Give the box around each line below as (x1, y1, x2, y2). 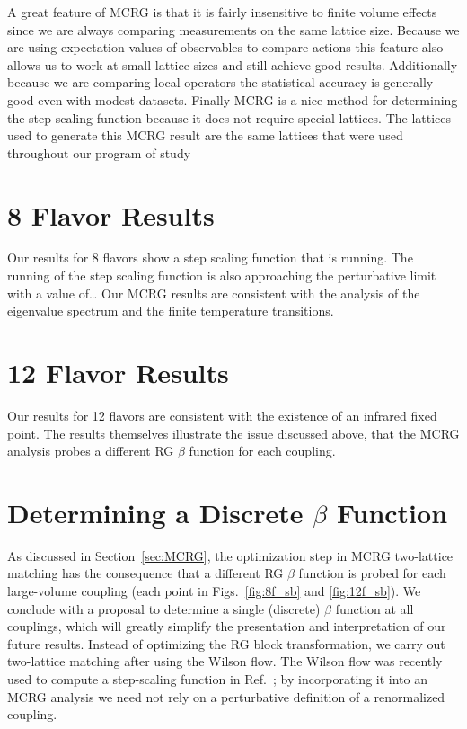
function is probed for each (298, 564, 446, 582)
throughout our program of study (7, 143, 191, 162)
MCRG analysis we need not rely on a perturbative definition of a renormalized (7, 687, 445, 706)
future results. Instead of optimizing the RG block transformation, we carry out (7, 634, 445, 653)
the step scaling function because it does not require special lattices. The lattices (7, 108, 452, 127)
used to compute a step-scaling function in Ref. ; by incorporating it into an (7, 670, 427, 689)
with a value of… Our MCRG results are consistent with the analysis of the (7, 283, 420, 302)
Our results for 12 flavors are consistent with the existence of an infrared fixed (7, 405, 437, 424)
